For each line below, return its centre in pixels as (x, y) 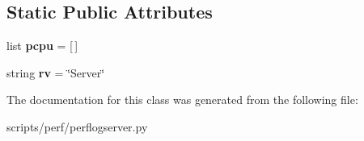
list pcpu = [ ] (42, 46)
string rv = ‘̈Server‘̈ (56, 72)
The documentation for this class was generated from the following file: (182, 100)
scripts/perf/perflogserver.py (77, 126)
